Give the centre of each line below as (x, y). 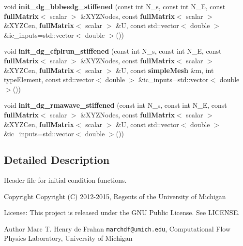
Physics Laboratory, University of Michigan (68, 238)
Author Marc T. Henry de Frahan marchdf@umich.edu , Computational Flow (117, 228)
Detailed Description (57, 160)
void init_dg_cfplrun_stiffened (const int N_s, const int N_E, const (113, 51)
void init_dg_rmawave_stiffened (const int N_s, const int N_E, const (115, 105)
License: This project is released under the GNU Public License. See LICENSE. (122, 212)
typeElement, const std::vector (49, 80)
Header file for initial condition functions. (65, 180)
